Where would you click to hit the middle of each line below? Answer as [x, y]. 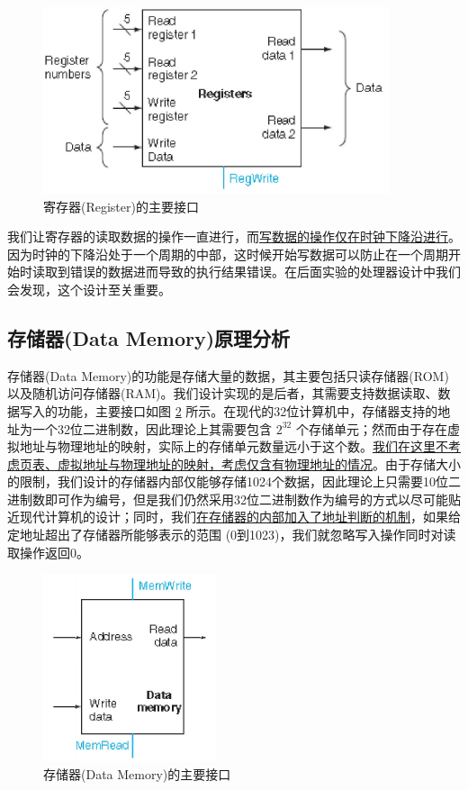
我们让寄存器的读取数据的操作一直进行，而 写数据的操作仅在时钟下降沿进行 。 [234, 236]
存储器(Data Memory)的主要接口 [137, 773]
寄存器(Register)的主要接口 [121, 206]
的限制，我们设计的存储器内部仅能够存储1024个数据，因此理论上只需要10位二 [234, 481]
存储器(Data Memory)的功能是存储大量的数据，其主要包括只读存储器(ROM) [228, 375]
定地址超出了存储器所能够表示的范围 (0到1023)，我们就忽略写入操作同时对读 [232, 535]
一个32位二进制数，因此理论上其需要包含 [152, 428]
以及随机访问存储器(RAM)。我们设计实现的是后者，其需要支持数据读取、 [223, 393]
